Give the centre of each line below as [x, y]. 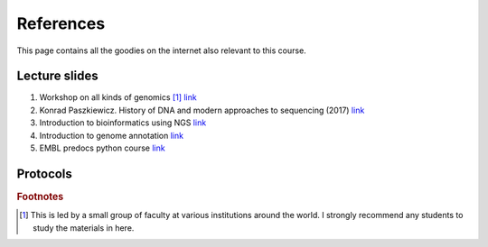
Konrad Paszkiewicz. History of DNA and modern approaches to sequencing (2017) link [202, 110]
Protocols [44, 174]
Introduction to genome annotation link [112, 135]
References [61, 23]
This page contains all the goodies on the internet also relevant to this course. [161, 50]
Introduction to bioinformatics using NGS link [123, 123]
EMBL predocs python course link [103, 148]
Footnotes [40, 197]
